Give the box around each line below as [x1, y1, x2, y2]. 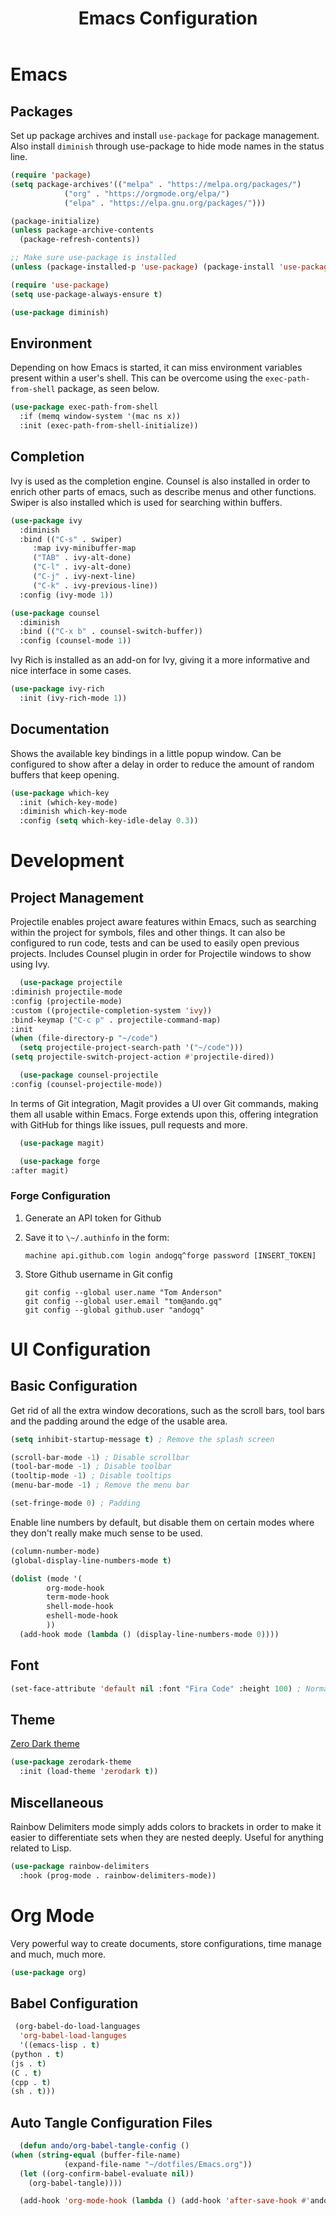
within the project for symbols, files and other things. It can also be [10, 927, 286, 939]
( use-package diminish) [10, 307, 110, 317]
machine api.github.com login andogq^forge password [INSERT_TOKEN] [24, 1250, 317, 1261]
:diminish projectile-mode [10, 987, 123, 997]
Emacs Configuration [78, 7, 258, 30]
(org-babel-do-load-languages [14, 2022, 141, 2032]
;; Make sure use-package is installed [10, 253, 177, 263]
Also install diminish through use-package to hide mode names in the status [10, 140, 325, 152]
